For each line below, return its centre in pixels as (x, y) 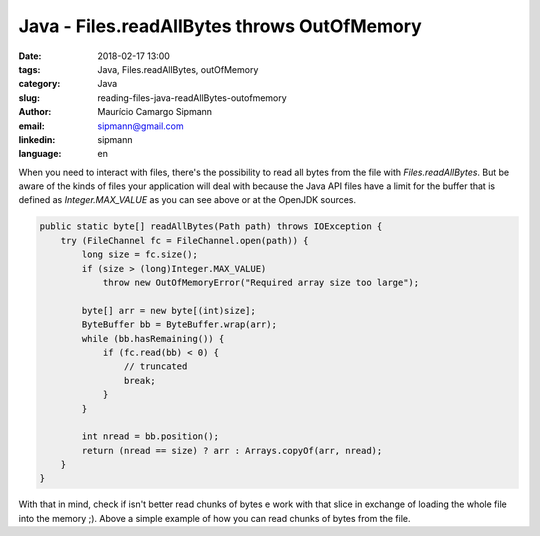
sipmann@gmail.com (140, 126)
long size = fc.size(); (140, 254)
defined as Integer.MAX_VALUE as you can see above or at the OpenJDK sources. (187, 200)
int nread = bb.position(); (150, 436)
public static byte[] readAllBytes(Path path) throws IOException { (211, 226)
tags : (29, 69)
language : (40, 154)
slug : (29, 97)
